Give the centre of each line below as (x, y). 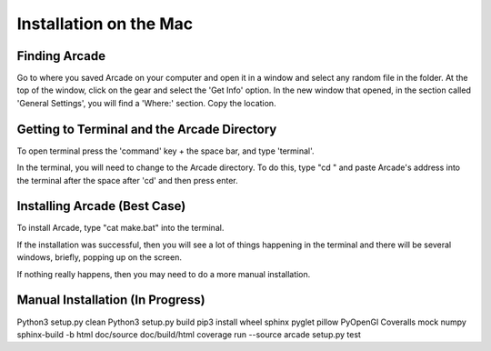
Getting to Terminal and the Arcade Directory (147, 129)
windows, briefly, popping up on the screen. (99, 257)
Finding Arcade (61, 56)
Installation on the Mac (105, 24)
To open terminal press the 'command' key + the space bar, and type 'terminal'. (165, 151)
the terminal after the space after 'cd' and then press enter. (127, 180)
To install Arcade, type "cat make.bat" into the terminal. (120, 228)
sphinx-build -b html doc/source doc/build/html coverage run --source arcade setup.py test (189, 334)
